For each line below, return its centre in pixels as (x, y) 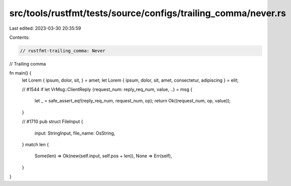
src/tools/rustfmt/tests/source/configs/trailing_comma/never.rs (148, 13)
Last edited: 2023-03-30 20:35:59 (45, 28)
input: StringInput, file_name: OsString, (75, 133)
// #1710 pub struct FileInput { (53, 121)
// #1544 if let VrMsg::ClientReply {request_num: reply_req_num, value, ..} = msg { (107, 89)
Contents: (19, 37)
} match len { (35, 145)
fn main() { (20, 73)
